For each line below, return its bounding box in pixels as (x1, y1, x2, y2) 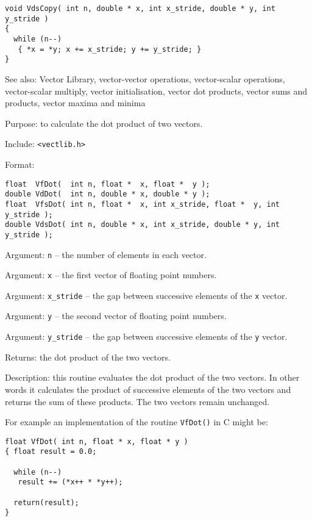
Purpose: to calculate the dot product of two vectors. (5, 117, 203, 129)
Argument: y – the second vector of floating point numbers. (5, 309, 227, 322)
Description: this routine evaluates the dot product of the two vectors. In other (5, 371, 300, 384)
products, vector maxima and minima (5, 96, 146, 109)
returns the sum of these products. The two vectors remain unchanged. (5, 395, 270, 408)
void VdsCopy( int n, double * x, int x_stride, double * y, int (5, 4, 275, 13)
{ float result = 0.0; (5, 447, 97, 456)
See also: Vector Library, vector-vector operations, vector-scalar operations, (5, 72, 285, 85)
